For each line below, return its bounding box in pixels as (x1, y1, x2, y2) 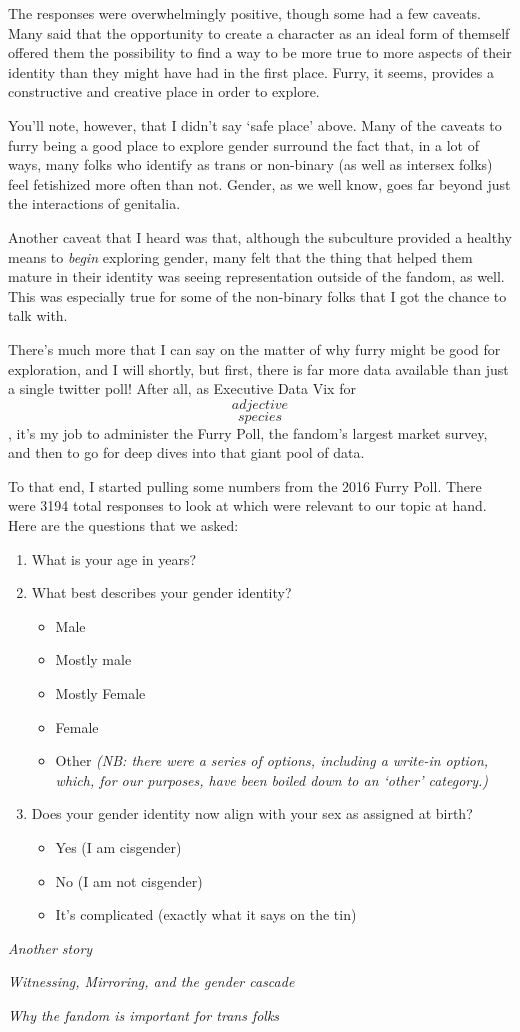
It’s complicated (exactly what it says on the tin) (55, 904, 357, 925)
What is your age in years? (31, 548, 197, 569)
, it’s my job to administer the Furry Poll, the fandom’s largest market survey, (8, 422, 488, 443)
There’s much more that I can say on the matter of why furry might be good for (8, 338, 501, 359)
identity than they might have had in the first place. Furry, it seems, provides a (8, 61, 495, 82)
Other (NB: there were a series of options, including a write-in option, (55, 750, 489, 771)
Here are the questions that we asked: (8, 515, 239, 536)
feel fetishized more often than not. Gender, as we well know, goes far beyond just (8, 173, 511, 194)
